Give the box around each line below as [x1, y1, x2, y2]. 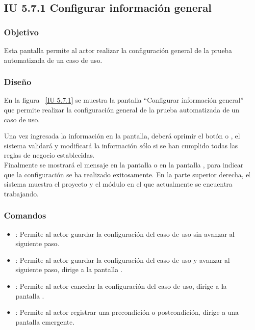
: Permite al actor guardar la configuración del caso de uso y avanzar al [15, 254, 230, 265]
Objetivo [4, 26, 39, 38]
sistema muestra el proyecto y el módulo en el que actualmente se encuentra [4, 179, 232, 189]
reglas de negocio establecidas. [4, 150, 95, 160]
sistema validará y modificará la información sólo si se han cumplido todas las [4, 140, 238, 150]
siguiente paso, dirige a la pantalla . [15, 264, 123, 275]
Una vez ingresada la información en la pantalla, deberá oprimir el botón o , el [4, 131, 240, 141]
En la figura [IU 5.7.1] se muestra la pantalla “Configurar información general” [4, 95, 244, 105]
